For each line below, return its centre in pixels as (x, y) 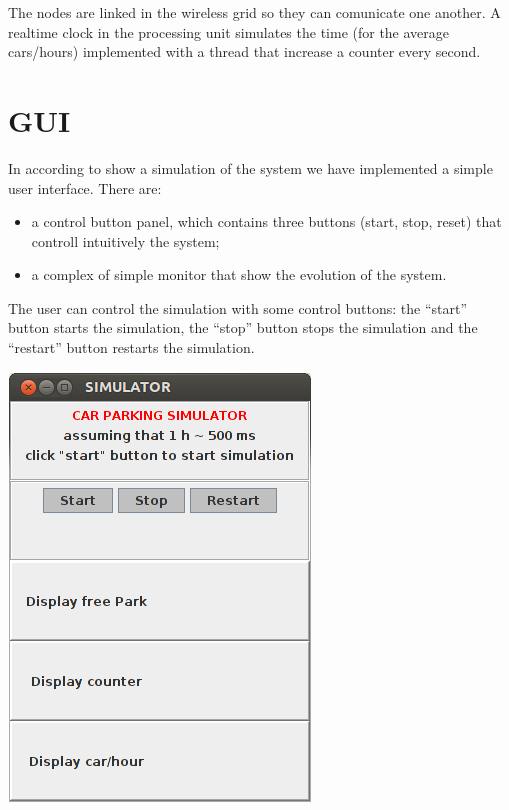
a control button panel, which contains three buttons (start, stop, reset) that (266, 221)
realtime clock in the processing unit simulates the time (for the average (229, 31)
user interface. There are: (85, 187)
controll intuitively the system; (125, 240)
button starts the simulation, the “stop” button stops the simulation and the (243, 327)
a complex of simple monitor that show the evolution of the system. (239, 274)
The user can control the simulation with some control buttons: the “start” (238, 307)
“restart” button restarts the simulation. (131, 347)
